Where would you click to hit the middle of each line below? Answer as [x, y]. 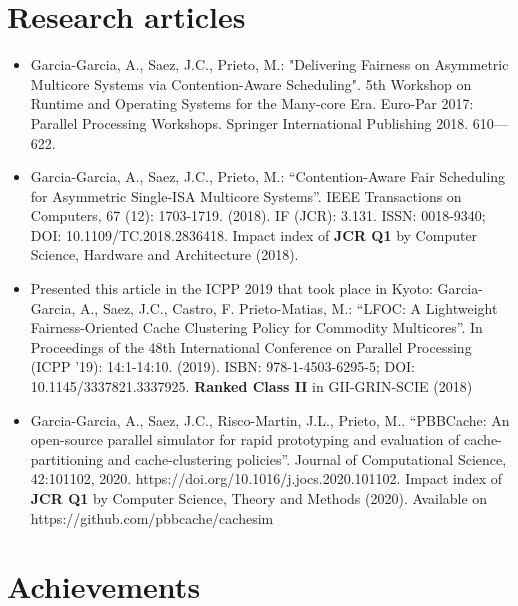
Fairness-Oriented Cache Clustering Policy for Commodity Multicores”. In [256, 327]
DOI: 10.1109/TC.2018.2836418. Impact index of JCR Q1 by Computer [254, 234]
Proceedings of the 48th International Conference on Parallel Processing [251, 346]
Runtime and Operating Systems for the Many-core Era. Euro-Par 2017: [252, 103]
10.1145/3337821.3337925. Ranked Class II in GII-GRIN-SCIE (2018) [251, 386]
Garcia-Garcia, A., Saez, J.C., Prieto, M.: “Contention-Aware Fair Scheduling [268, 176]
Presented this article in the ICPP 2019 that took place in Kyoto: [231, 288]
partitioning [67, 458]
